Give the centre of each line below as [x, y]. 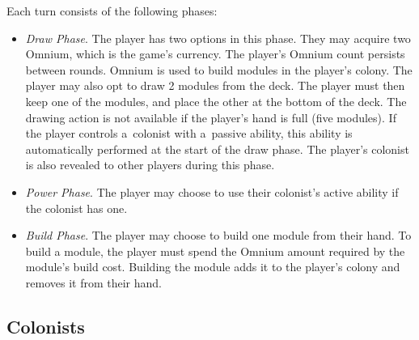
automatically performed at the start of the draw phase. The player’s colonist [217, 149]
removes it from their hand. [93, 282]
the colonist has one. [76, 208]
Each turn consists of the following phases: [112, 11]
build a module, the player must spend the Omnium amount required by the [215, 251]
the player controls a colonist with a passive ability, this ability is [189, 133]
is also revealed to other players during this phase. [150, 165]
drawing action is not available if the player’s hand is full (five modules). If [211, 117]
